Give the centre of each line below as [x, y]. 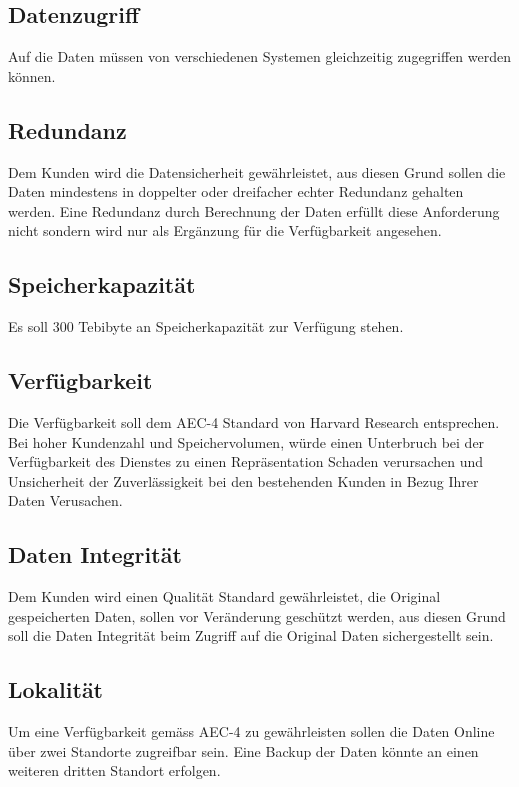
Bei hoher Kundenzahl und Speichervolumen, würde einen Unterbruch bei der [246, 441]
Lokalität [56, 689]
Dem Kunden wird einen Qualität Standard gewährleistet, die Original [224, 596]
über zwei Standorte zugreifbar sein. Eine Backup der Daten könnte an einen [243, 750]
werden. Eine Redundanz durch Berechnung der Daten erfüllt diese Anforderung [254, 210]
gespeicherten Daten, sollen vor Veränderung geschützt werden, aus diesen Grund [257, 615]
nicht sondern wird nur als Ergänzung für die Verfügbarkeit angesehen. [225, 230]
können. [32, 75]
